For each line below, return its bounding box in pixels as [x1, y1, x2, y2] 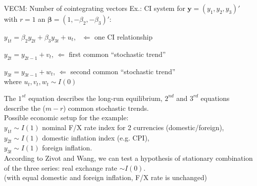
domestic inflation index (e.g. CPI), [42, 132, 150, 142]
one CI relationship [94, 32, 153, 42]
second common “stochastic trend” [70, 66, 176, 76]
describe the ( [4, 102, 46, 113]
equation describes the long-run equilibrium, [28, 93, 162, 103]
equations [201, 93, 230, 103]
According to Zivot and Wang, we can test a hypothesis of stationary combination [4, 153, 253, 163]
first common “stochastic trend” [69, 48, 166, 59]
